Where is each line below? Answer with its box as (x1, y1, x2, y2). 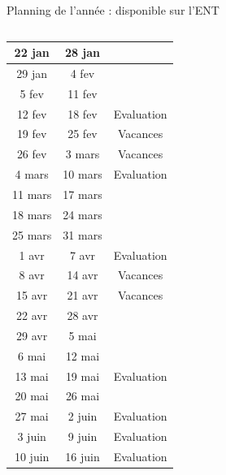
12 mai (65, 347, 100, 364)
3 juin (17, 428, 46, 445)
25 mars (12, 226, 52, 243)
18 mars (12, 205, 52, 222)
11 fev (67, 84, 98, 101)
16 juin (65, 447, 100, 464)
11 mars (12, 186, 52, 202)
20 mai (15, 387, 49, 404)
